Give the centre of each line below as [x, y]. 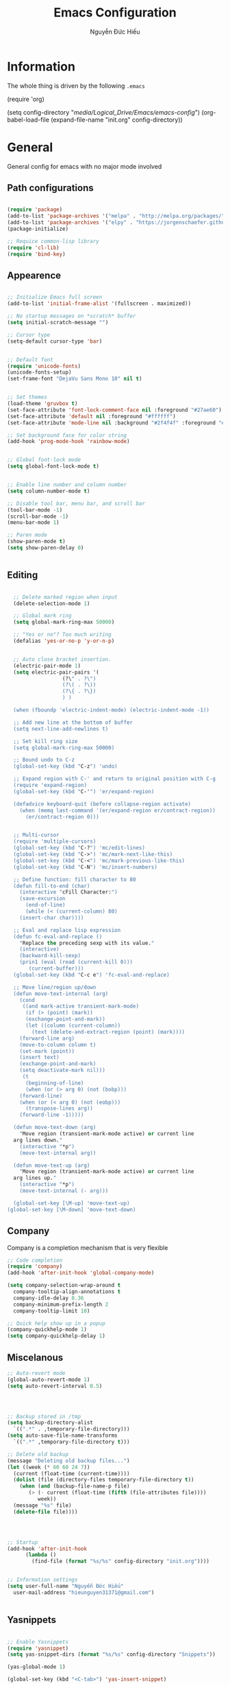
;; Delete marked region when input [65, 597]
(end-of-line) [46, 905]
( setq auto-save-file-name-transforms [62, 1436]
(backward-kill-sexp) [50, 956]
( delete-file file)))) [46, 1512]
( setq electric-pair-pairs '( [56, 672]
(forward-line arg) [47, 1038]
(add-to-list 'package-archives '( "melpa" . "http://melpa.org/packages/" [116, 216]
